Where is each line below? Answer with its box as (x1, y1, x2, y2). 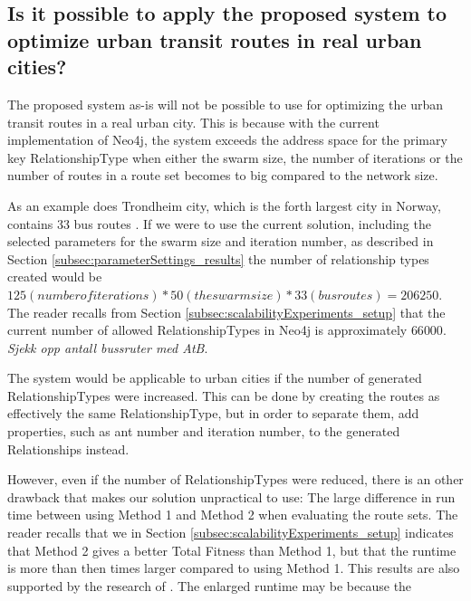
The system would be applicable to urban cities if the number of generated (7, 368, 422, 387)
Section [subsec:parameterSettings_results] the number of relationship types (7, 249, 429, 268)
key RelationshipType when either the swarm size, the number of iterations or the (7, 148, 463, 167)
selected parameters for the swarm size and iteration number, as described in (7, 232, 434, 251)
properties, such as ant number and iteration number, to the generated (7, 422, 400, 441)
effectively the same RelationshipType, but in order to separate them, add (7, 404, 419, 423)
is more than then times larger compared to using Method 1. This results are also (7, 558, 460, 577)
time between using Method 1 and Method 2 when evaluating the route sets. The (7, 505, 458, 524)
